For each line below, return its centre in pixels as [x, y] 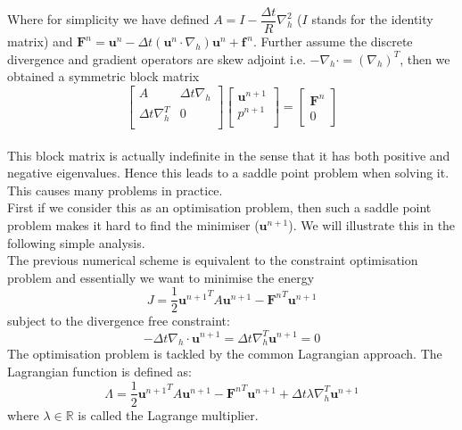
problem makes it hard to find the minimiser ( [133, 225]
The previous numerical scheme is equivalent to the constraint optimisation [213, 260]
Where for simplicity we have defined [108, 19]
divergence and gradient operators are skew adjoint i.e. [157, 58]
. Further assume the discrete [333, 41]
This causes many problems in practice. [115, 190]
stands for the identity [372, 19]
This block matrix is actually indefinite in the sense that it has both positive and [229, 155]
